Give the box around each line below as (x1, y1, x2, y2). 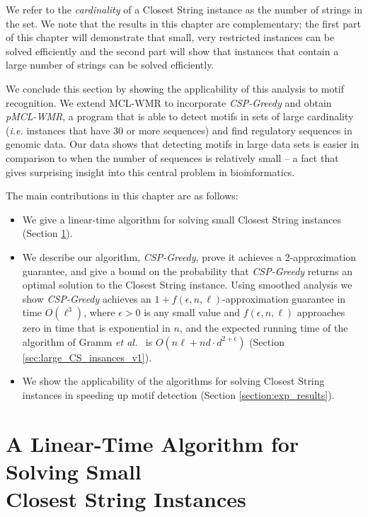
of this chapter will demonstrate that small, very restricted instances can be (6, 30, 335, 45)
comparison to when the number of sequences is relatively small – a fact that (6, 150, 339, 165)
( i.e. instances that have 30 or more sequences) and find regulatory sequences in (6, 122, 352, 137)
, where (84, 305, 115, 320)
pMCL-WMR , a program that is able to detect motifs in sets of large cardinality (6, 109, 354, 124)
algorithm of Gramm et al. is (22, 334, 153, 349)
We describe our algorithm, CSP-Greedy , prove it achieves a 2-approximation (22, 249, 357, 264)
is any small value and (144, 305, 241, 320)
